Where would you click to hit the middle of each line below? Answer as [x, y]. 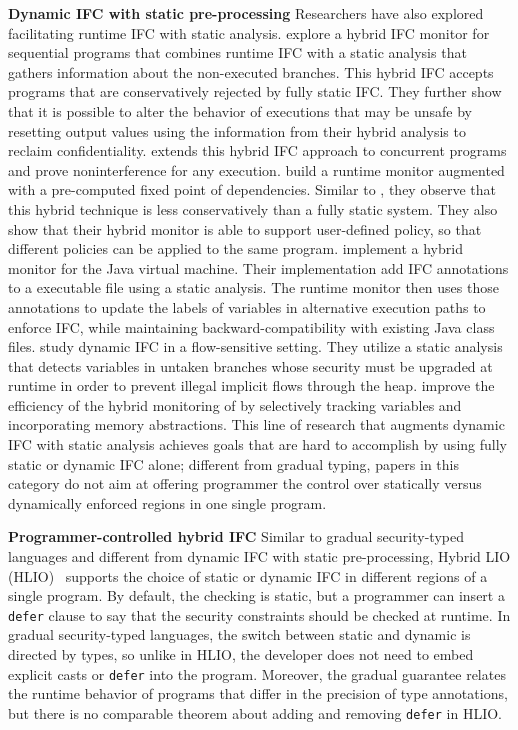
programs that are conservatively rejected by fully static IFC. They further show [255, 91]
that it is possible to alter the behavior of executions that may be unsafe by [240, 110]
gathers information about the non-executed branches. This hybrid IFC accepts [251, 71]
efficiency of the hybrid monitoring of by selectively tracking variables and [235, 404]
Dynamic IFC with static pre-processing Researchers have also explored [246, 13]
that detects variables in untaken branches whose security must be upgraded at [250, 365]
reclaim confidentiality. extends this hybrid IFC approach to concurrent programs [257, 150]
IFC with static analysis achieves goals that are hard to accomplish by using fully [257, 444]
